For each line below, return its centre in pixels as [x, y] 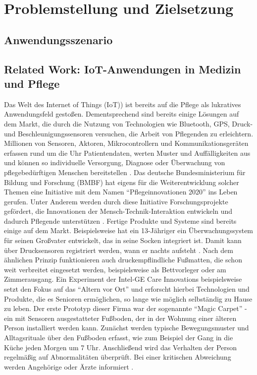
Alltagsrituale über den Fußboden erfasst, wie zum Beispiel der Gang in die [119, 337]
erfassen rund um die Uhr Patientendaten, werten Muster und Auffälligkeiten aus [127, 153]
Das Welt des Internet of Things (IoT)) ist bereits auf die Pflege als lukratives [123, 104]
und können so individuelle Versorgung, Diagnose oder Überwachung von [115, 162]
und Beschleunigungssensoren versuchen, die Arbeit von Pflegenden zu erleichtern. [129, 133]
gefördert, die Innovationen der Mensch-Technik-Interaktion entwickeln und [118, 211]
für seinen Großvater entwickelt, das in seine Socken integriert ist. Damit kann [123, 240]
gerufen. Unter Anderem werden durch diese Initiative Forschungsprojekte [116, 201]
